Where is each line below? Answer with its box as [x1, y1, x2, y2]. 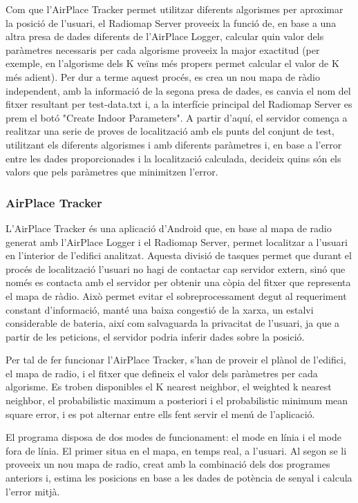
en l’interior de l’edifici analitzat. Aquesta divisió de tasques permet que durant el [6, 248, 352, 263]
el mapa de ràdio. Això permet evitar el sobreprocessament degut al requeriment [6, 288, 347, 303]
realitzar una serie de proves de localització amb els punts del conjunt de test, [6, 124, 335, 138]
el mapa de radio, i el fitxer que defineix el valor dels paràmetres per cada [6, 366, 318, 380]
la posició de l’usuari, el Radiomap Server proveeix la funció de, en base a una [6, 15, 337, 30]
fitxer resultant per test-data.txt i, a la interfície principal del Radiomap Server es [6, 97, 352, 111]
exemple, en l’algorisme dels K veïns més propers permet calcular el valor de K [6, 56, 339, 70]
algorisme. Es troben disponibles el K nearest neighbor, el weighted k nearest [6, 379, 332, 394]
